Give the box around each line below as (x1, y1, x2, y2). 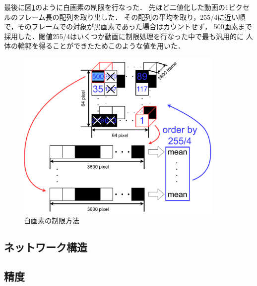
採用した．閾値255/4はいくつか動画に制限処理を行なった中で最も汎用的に (4, 31, 244, 41)
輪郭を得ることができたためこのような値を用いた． (17, 41, 185, 51)
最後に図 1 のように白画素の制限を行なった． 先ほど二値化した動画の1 (4, 2, 229, 12)
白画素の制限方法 (24, 215, 79, 226)
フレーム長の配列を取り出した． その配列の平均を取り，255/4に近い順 (17, 11, 246, 22)
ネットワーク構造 (4, 239, 87, 255)
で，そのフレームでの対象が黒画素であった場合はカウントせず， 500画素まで (4, 21, 252, 32)
